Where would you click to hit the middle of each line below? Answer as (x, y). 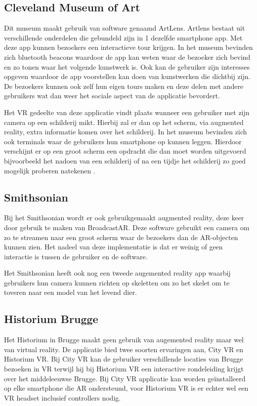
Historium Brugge (51, 319)
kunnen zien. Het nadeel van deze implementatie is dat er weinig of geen (113, 247)
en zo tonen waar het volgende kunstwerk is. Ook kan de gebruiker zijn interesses (127, 66)
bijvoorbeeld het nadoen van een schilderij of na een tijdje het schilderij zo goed (125, 160)
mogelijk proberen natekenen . (50, 170)
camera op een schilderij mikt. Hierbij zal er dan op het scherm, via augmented (124, 122)
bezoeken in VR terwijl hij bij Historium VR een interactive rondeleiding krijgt (124, 369)
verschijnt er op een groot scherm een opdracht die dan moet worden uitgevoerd (125, 151)
